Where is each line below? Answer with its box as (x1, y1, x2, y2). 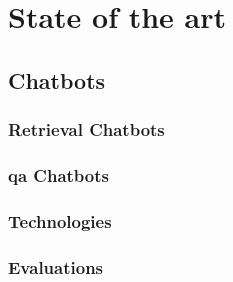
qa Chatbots (8, 162, 109, 187)
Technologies (8, 208, 112, 233)
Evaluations (8, 254, 104, 279)
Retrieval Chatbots (8, 117, 165, 142)
